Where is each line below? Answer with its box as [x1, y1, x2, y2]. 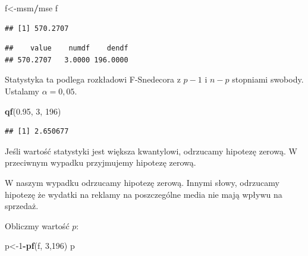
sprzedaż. [5, 200, 39, 212]
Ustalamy [5, 84, 40, 97]
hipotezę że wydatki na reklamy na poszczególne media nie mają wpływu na [5, 188, 282, 200]
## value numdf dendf [5, 44, 128, 53]
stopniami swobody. [232, 73, 304, 86]
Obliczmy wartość [5, 219, 70, 232]
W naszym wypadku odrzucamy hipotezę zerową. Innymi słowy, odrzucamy [5, 176, 279, 188]
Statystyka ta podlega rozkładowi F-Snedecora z [5, 73, 181, 86]
